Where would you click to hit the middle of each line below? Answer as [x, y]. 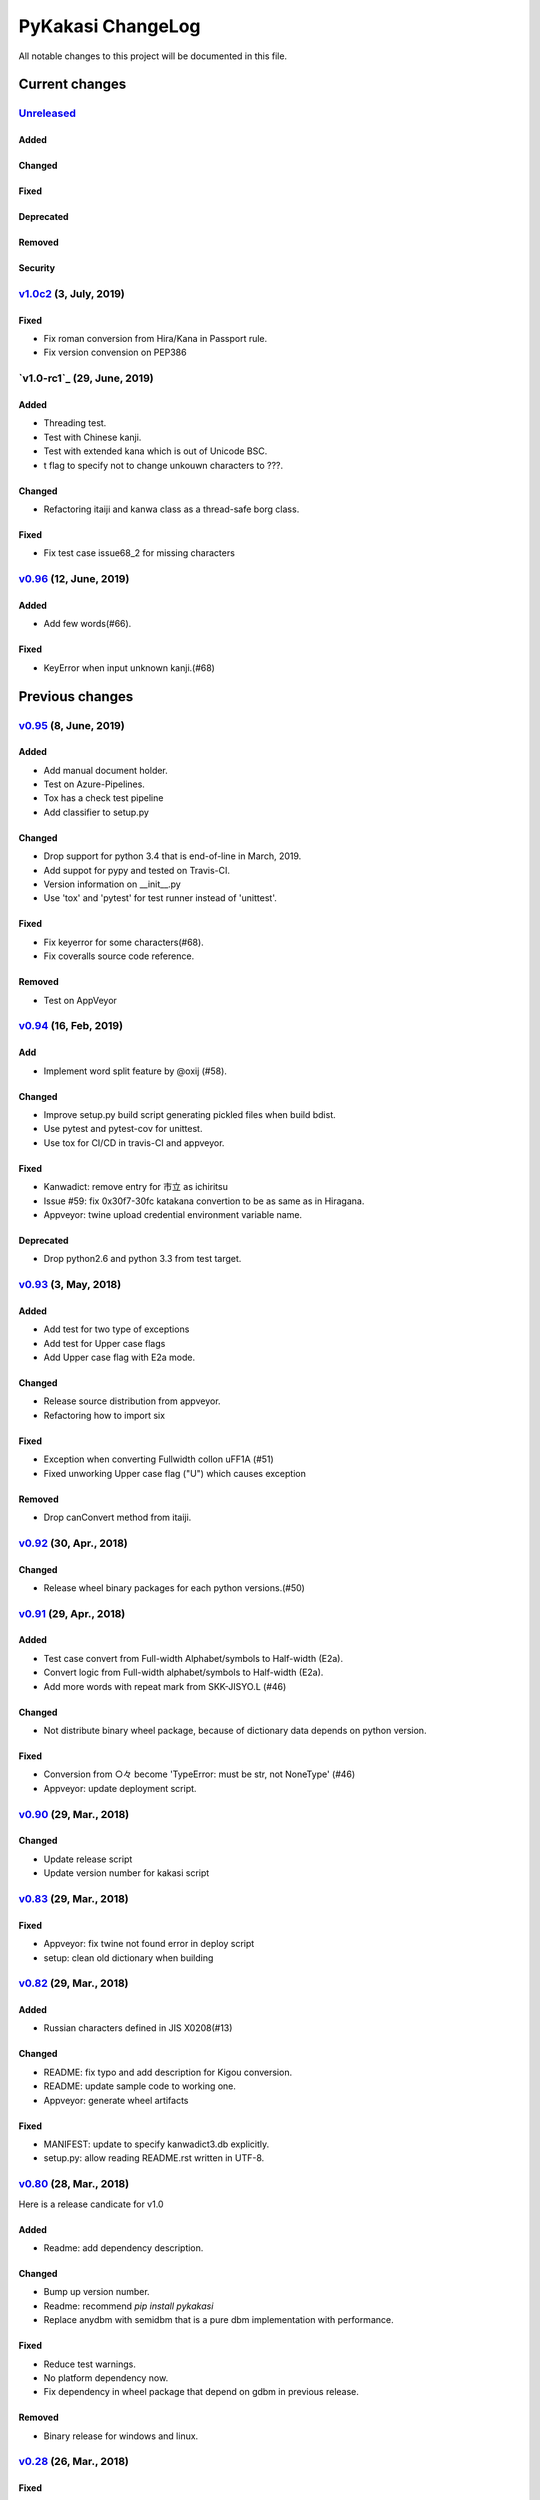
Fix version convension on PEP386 [115, 352]
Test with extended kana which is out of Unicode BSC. [155, 451]
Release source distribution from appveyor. [132, 1401]
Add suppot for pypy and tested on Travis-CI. [136, 870]
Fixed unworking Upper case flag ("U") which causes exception [175, 1473]
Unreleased [47, 113]
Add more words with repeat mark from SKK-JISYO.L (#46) [165, 1686]
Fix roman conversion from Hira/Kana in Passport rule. [155, 339]
